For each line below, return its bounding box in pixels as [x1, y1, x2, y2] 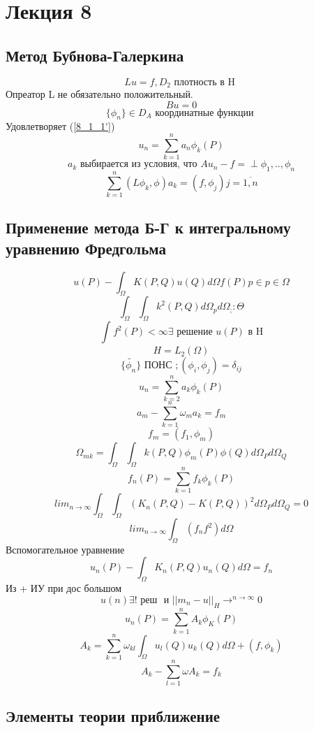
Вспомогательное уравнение [6, 542, 125, 556]
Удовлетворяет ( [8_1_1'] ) [6, 119, 115, 133]
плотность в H [174, 77, 235, 87]
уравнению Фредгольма [6, 237, 166, 259]
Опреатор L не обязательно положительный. [6, 87, 193, 101]
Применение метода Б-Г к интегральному [6, 217, 291, 238]
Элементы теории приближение [6, 705, 220, 727]
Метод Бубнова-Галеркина [6, 44, 184, 66]
